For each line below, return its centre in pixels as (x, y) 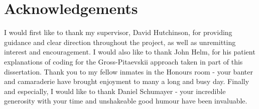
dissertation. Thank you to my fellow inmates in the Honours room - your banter (128, 71)
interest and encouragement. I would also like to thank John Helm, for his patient (130, 52)
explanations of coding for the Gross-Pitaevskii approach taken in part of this (123, 61)
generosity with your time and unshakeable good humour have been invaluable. (126, 101)
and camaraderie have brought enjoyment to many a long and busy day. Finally (127, 81)
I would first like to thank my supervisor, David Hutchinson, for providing (118, 32)
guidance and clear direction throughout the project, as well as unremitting (120, 42)
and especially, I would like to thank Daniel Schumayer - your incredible (115, 91)
